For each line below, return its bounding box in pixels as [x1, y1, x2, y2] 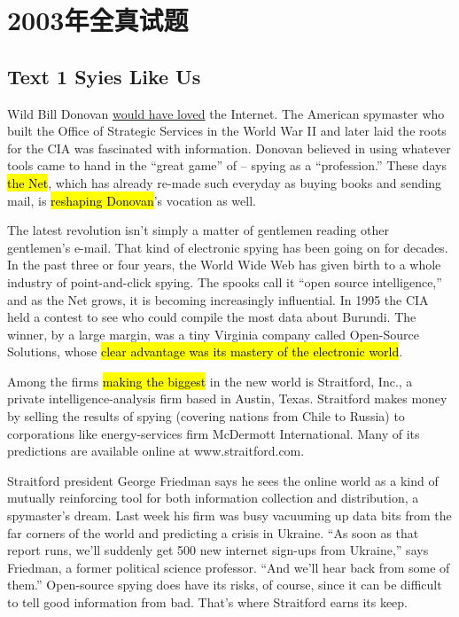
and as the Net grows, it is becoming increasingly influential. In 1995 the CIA [7, 290, 429, 308]
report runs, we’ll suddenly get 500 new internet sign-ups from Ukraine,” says [7, 541, 429, 559]
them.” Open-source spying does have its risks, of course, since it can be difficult [7, 575, 442, 594]
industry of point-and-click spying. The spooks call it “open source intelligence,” [7, 272, 442, 291]
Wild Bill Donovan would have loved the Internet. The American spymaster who [7, 104, 445, 122]
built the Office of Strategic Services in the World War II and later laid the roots [7, 121, 447, 140]
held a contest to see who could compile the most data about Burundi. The [7, 308, 416, 326]
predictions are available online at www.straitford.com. [7, 441, 305, 460]
